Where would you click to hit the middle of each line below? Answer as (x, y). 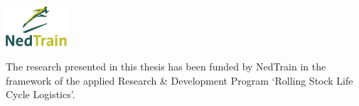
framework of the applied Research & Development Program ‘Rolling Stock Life (179, 80)
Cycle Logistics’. (41, 94)
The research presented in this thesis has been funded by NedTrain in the (166, 67)
